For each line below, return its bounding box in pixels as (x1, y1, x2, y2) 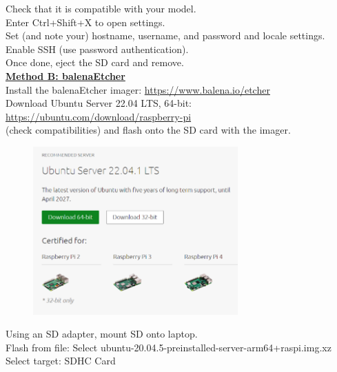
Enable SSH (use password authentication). (6, 41, 189, 56)
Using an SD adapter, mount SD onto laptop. (6, 327, 198, 341)
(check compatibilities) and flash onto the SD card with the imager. (6, 123, 291, 137)
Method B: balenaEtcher (6, 68, 125, 83)
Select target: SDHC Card (6, 353, 116, 368)
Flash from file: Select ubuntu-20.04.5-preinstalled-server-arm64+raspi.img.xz (6, 340, 331, 354)
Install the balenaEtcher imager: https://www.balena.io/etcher (6, 82, 270, 96)
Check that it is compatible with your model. (6, 1, 196, 15)
